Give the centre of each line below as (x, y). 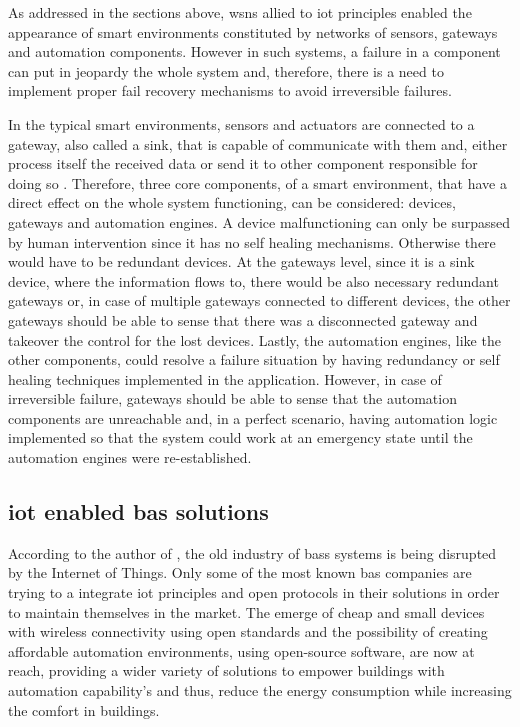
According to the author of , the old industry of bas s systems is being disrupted (252, 552)
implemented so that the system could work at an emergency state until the (240, 437)
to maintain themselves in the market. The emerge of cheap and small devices (246, 611)
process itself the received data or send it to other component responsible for (243, 163)
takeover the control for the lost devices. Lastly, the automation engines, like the (254, 339)
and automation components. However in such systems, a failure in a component (254, 51)
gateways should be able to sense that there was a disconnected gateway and (243, 319)
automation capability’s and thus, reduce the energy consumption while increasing (260, 690)
